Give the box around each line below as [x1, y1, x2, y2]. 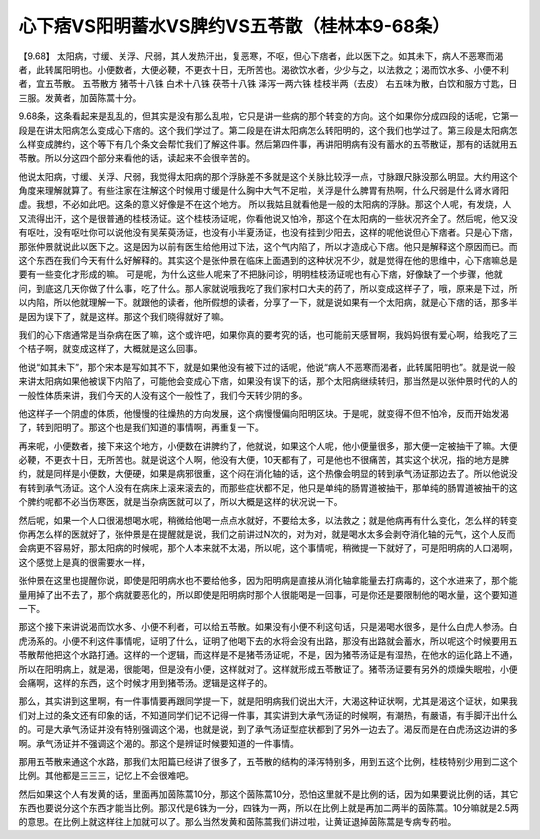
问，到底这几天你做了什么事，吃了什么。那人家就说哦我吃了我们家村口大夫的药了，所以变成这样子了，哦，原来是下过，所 [18, 282, 518, 294]
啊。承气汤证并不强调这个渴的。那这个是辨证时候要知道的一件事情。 [18, 737, 299, 749]
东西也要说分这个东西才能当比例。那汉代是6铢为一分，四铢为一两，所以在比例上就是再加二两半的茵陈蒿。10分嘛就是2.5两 [18, 802, 519, 814]
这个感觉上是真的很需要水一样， [18, 556, 150, 568]
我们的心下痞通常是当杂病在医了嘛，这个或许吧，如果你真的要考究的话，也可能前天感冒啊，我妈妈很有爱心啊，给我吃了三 [18, 328, 518, 340]
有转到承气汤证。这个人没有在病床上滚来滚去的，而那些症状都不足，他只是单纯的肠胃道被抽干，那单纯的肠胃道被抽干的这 [18, 481, 518, 494]
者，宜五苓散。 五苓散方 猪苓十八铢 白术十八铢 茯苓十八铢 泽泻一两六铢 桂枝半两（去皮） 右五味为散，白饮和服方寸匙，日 [18, 78, 518, 90]
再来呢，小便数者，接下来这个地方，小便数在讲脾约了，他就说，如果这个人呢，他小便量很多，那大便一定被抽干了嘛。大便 [18, 440, 518, 452]
